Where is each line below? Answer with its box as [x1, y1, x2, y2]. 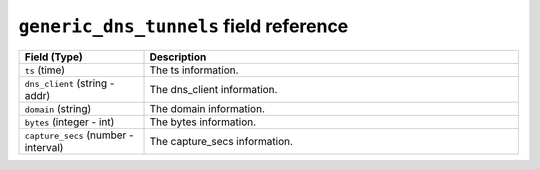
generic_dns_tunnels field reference [18, 15, 349, 37]
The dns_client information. [149, 82, 278, 96]
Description [149, 50, 207, 64]
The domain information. [149, 101, 265, 115]
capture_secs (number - [24, 128, 134, 142]
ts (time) [24, 63, 65, 77]
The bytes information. [149, 115, 257, 129]
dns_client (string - [24, 76, 115, 90]
